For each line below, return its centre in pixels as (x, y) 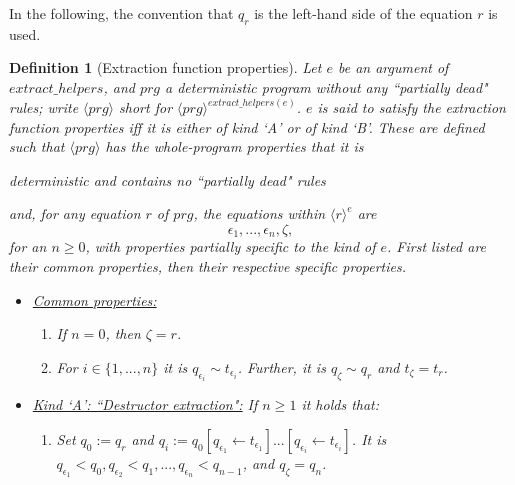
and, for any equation (75, 213)
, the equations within (259, 213)
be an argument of (393, 67)
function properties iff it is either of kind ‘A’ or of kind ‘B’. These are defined (247, 126)
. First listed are (437, 246)
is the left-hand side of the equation (363, 13)
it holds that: (340, 404)
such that (37, 146)
